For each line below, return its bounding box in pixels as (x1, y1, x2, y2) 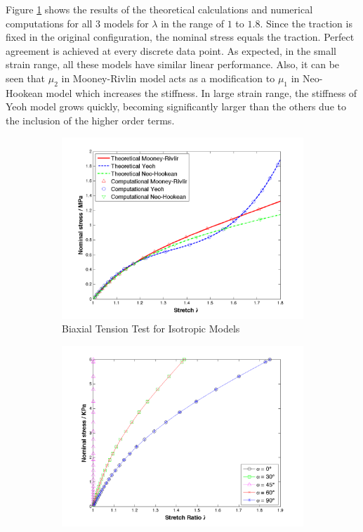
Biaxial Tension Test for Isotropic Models (62, 321, 240, 336)
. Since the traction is (260, 15, 352, 30)
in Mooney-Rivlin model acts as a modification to (61, 70, 275, 85)
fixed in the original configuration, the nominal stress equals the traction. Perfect (6, 30, 355, 44)
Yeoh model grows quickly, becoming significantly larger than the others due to (6, 99, 346, 114)
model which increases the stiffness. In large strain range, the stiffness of (46, 85, 357, 100)
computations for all (6, 15, 93, 30)
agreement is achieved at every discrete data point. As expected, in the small (6, 43, 336, 58)
